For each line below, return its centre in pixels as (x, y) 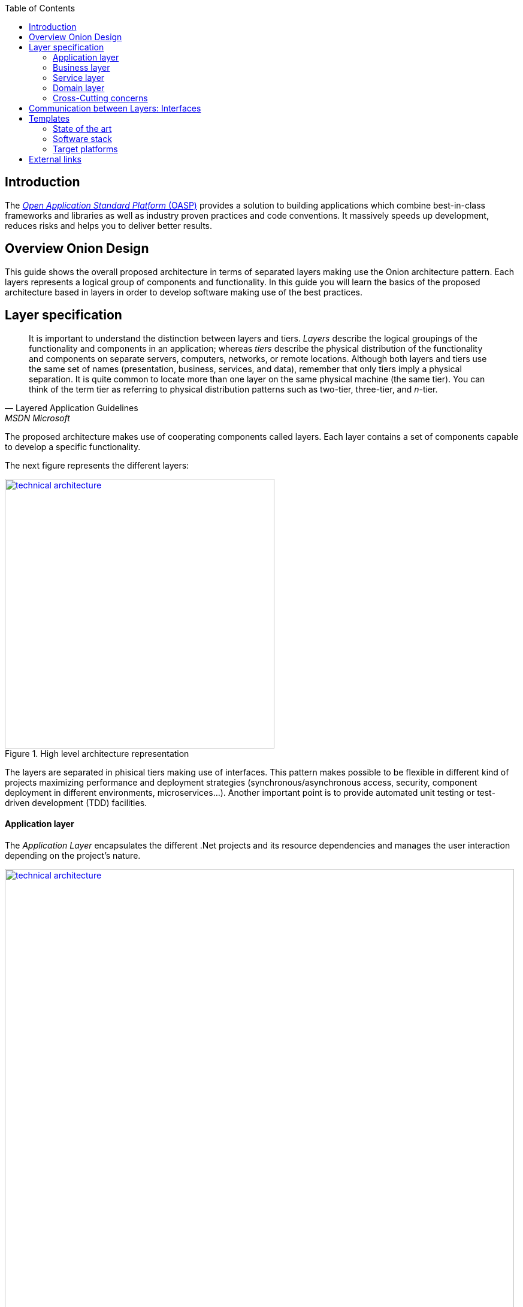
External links (55, 159)
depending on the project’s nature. (73, 855)
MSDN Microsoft (37, 418)
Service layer (79, 78)
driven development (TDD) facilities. (76, 802)
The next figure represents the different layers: (97, 465)
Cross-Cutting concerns (100, 98)
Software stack (82, 139)
